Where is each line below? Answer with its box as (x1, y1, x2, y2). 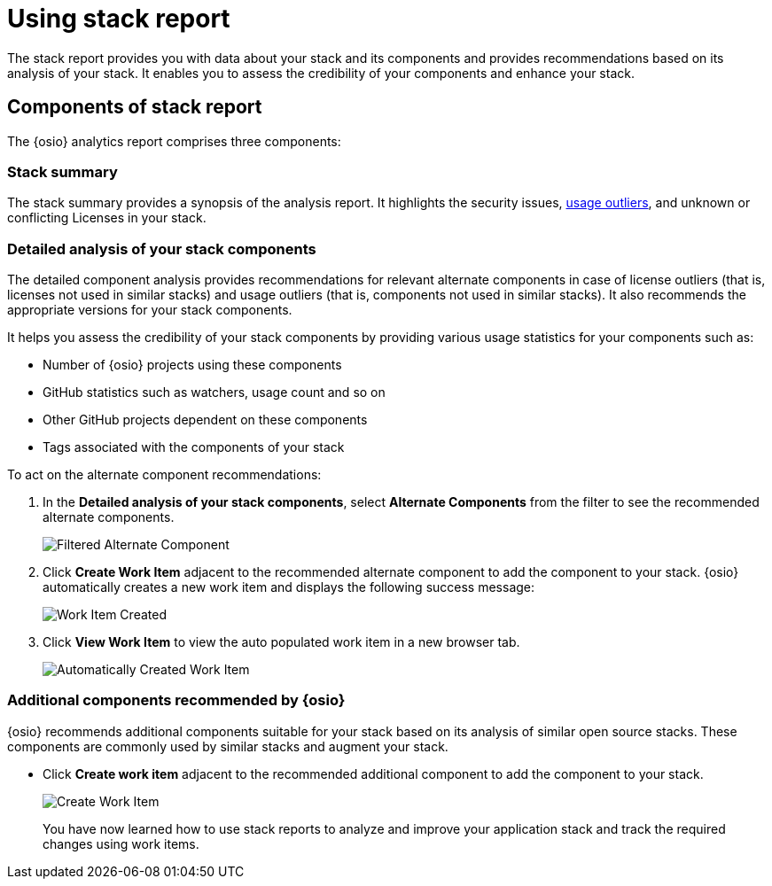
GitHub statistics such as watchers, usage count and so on (43, 385, 386, 400)
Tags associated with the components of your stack (43, 439, 345, 455)
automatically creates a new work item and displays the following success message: (43, 579, 535, 595)
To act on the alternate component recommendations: (7, 467, 322, 483)
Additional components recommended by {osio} (7, 691, 346, 710)
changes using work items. (43, 835, 199, 851)
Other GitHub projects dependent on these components (43, 412, 368, 428)
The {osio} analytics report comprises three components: (7, 133, 341, 149)
